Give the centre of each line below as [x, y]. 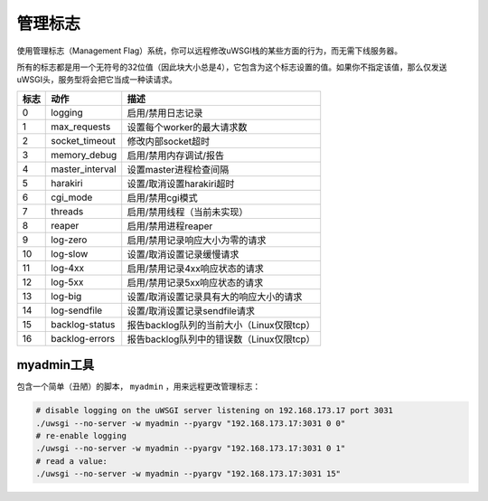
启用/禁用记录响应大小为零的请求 [197, 240]
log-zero [69, 240]
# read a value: [72, 461]
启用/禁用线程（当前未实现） [188, 212]
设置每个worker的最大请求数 [187, 127]
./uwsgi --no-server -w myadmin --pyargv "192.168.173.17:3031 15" [188, 474]
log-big [66, 296]
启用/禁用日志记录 [165, 113]
